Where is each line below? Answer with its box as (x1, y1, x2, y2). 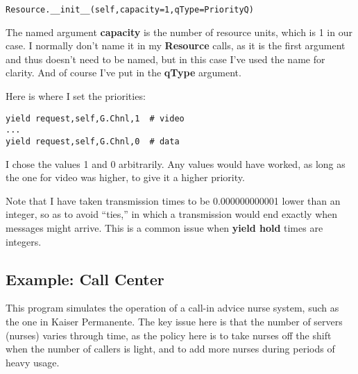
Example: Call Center (6, 268, 164, 289)
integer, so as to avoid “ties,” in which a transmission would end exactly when (6, 207, 338, 221)
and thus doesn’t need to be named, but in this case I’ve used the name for (6, 51, 325, 66)
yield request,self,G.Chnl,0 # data (6, 136, 180, 146)
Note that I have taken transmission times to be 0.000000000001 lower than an (6, 193, 341, 207)
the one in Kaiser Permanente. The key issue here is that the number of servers (6, 314, 343, 328)
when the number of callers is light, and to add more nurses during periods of (6, 341, 335, 356)
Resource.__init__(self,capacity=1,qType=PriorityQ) (6, 5, 254, 15)
